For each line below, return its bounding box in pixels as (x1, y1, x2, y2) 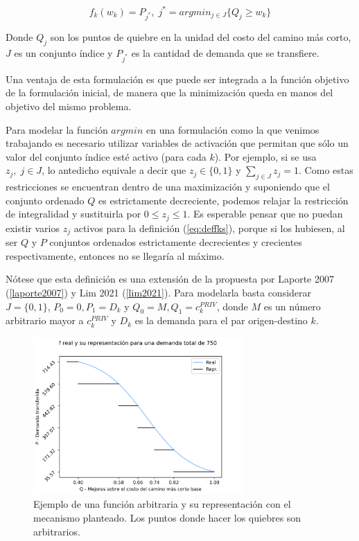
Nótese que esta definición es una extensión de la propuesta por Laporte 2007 (6, 272, 334, 286)
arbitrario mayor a (6, 313, 84, 328)
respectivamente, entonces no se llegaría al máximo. (6, 248, 225, 263)
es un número (263, 299, 321, 313)
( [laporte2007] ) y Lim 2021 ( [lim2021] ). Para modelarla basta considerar (6, 285, 312, 300)
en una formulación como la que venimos (146, 122, 319, 136)
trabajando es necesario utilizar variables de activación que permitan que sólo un (6, 136, 349, 150)
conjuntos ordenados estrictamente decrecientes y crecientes (49, 235, 302, 249)
